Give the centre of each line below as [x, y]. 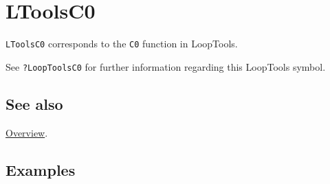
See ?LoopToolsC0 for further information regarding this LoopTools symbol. [166, 66]
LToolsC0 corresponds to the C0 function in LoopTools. [122, 44]
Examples [41, 169]
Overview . [27, 132]
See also [34, 103]
